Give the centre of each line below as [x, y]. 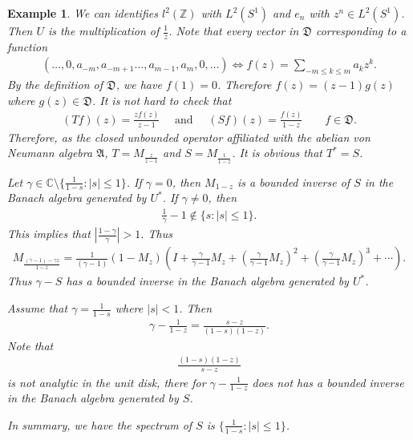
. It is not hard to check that [162, 100]
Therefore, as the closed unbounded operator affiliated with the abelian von [189, 137]
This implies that [49, 234]
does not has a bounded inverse [328, 382]
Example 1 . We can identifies [83, 13]
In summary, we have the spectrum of [100, 424]
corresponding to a [361, 30]
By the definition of [55, 85]
